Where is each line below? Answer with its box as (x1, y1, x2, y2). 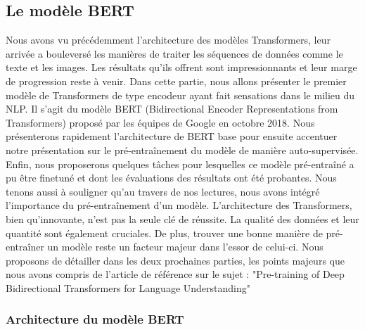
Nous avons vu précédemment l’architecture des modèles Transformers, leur (6, 32, 331, 47)
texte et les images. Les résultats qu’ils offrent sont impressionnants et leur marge (6, 60, 357, 75)
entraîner (6, 239, 44, 254)
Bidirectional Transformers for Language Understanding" (6, 280, 250, 295)
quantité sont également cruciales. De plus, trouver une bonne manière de (6, 225, 323, 240)
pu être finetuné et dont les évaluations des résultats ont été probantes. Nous (6, 170, 337, 185)
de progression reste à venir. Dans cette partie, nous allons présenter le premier (6, 73, 347, 88)
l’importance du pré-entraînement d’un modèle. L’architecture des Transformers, (6, 198, 352, 212)
